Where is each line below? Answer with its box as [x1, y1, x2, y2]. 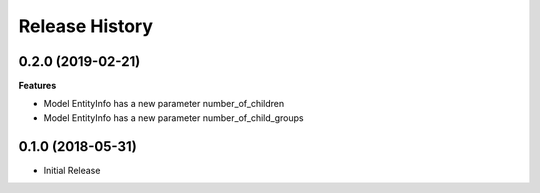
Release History [18, 15, 154, 37]
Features [18, 80, 57, 92]
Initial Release [43, 164, 101, 176]
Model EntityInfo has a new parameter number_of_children [43, 98, 285, 110]
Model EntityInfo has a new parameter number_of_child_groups [43, 111, 304, 124]
